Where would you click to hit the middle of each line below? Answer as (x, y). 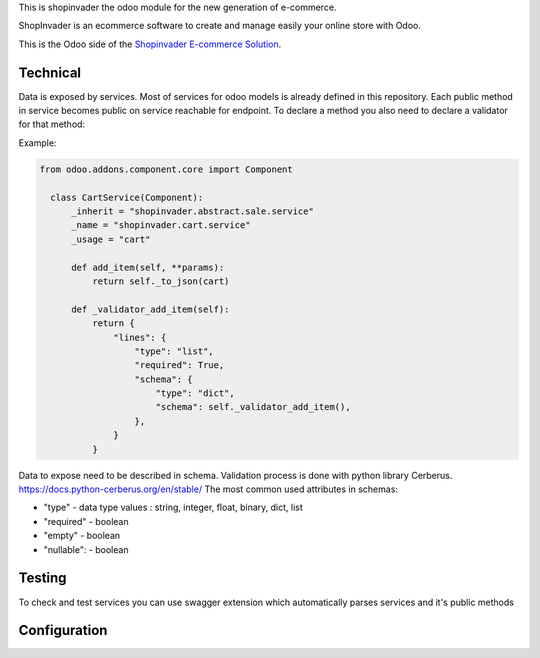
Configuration (63, 630)
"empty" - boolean (82, 536)
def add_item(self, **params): (148, 267)
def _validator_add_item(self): (150, 309)
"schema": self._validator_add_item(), (253, 407)
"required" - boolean (86, 521)
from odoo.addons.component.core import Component (166, 169)
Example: (37, 142)
